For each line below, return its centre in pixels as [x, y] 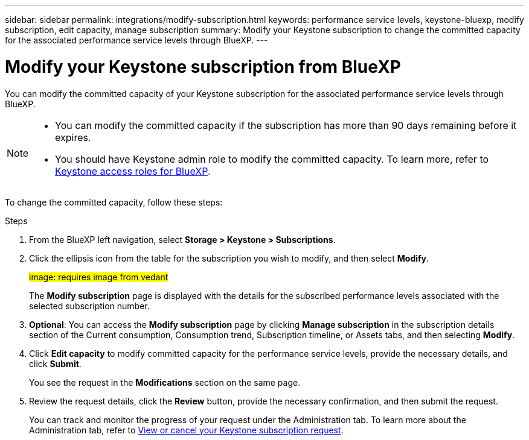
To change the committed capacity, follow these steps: [114, 202]
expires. [73, 137]
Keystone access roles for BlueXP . [133, 171]
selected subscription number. [89, 306]
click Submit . [55, 363]
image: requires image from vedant [99, 277]
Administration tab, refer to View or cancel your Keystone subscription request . [186, 430]
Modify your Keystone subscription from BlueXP [203, 67]
